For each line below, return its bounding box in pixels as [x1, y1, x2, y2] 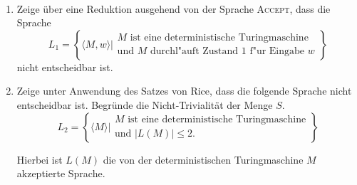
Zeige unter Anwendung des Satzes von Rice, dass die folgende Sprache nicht [16, 83, 352, 98]
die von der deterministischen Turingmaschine [103, 152, 304, 166]
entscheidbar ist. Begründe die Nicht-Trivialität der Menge [16, 97, 273, 112]
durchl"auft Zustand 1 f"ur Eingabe [150, 46, 305, 57]
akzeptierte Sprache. [16, 166, 105, 181]
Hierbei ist [16, 152, 63, 166]
